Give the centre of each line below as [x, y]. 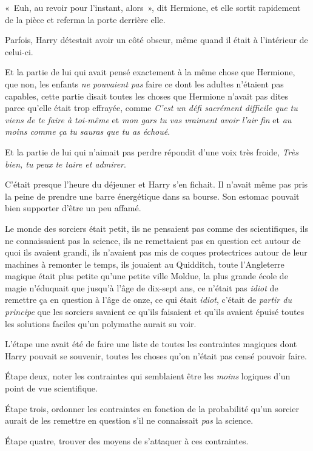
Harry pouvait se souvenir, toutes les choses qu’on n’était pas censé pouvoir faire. [156, 355]
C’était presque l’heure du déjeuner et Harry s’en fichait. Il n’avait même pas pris [156, 184]
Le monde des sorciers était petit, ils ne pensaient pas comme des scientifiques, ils [156, 228]
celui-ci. [19, 51]
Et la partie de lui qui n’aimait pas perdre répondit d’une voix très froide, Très [152, 151]
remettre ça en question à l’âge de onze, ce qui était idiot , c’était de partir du [148, 300]
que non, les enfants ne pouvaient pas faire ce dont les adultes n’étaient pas [144, 83]
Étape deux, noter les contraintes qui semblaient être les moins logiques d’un [148, 376]
